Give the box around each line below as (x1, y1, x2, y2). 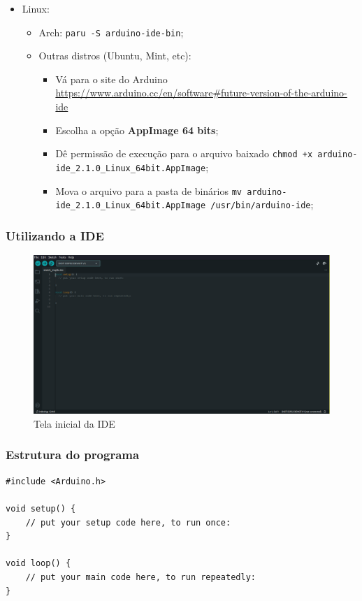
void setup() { (6, 503, 76, 514)
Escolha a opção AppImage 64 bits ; (55, 122, 219, 137)
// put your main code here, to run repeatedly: (25, 572, 256, 582)
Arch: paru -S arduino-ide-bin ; (38, 24, 184, 39)
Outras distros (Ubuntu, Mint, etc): (38, 48, 191, 63)
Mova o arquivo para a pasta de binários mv (55, 183, 242, 198)
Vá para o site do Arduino (55, 71, 168, 86)
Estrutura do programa (6, 446, 140, 463)
